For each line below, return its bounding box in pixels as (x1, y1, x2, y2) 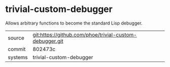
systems (8, 53, 28, 60)
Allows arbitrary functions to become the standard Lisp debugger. (5, 20, 143, 26)
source (8, 34, 24, 41)
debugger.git (32, 37, 64, 44)
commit (8, 45, 26, 52)
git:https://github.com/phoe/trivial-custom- (32, 31, 137, 38)
